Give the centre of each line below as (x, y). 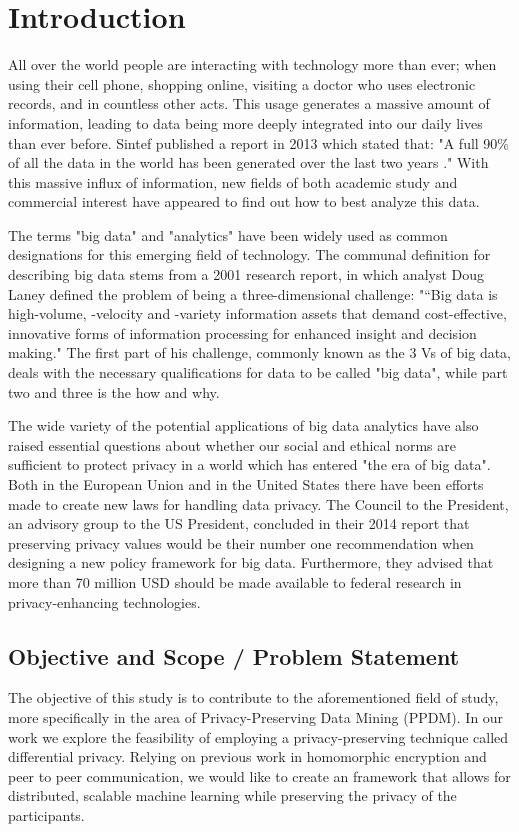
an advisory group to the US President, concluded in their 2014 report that (239, 523)
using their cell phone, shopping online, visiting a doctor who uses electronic (242, 83)
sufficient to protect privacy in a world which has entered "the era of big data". (249, 464)
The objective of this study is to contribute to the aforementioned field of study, (253, 697)
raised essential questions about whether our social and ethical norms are (232, 444)
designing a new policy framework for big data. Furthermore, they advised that (251, 562)
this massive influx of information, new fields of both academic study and (233, 181)
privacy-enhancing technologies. (104, 601)
